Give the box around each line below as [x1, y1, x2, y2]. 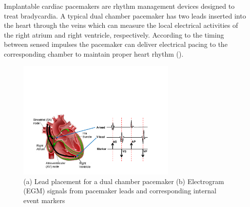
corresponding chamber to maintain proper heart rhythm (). [4, 48, 184, 59]
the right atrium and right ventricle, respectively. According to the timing [4, 29, 224, 40]
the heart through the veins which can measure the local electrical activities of [4, 20, 238, 30]
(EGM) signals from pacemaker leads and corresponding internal [23, 186, 216, 196]
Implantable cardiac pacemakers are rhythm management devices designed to [4, 1, 235, 11]
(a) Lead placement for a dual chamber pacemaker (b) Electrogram [23, 176, 224, 186]
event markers [23, 195, 65, 205]
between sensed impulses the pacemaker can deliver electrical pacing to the [4, 39, 228, 49]
